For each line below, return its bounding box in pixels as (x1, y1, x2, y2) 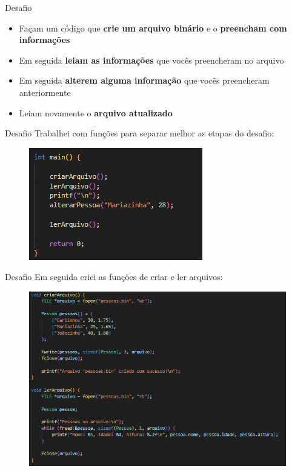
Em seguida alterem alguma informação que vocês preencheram (19, 74, 270, 87)
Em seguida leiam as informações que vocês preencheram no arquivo (19, 53, 284, 66)
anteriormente (19, 85, 71, 98)
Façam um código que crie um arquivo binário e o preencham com (19, 21, 287, 34)
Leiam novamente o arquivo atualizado (19, 106, 173, 119)
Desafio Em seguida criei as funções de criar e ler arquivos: (5, 270, 223, 283)
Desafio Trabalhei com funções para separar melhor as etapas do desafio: (5, 127, 274, 139)
